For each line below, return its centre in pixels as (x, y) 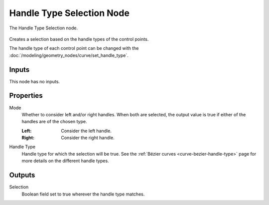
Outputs (22, 175)
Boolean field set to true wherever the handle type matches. (83, 194)
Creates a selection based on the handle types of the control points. (79, 39)
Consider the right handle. (88, 138)
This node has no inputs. (34, 81)
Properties (26, 96)
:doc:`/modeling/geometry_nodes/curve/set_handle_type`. (69, 55)
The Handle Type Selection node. (44, 28)
